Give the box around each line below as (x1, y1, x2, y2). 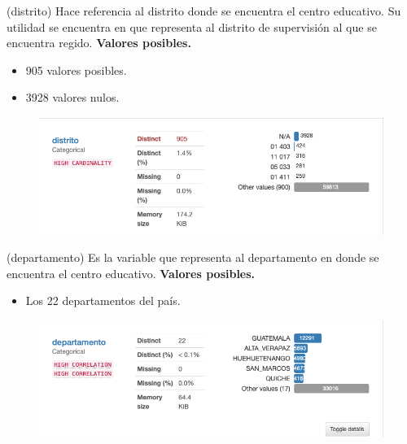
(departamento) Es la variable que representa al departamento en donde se (7, 249, 379, 266)
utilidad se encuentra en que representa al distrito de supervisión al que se (7, 18, 377, 35)
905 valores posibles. (25, 61, 127, 78)
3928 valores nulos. (25, 89, 120, 106)
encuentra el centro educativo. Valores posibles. (7, 264, 256, 281)
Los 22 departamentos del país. (25, 292, 181, 309)
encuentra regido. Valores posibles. (7, 34, 191, 51)
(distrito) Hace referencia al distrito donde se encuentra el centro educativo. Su (7, 2, 401, 19)
